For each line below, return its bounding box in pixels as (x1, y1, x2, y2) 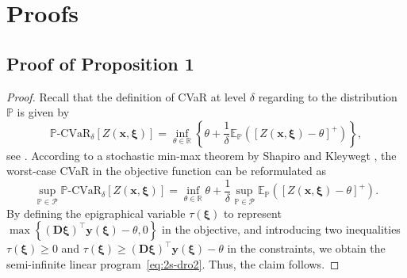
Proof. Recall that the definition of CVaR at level (6, 88, 247, 105)
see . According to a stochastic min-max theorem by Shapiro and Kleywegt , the (6, 147, 397, 163)
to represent (224, 204, 282, 221)
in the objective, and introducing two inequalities (162, 221, 401, 238)
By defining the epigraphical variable (6, 204, 186, 221)
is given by (17, 104, 70, 120)
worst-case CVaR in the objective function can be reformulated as (6, 162, 327, 179)
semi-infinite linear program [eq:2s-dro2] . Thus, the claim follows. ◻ (6, 255, 340, 272)
